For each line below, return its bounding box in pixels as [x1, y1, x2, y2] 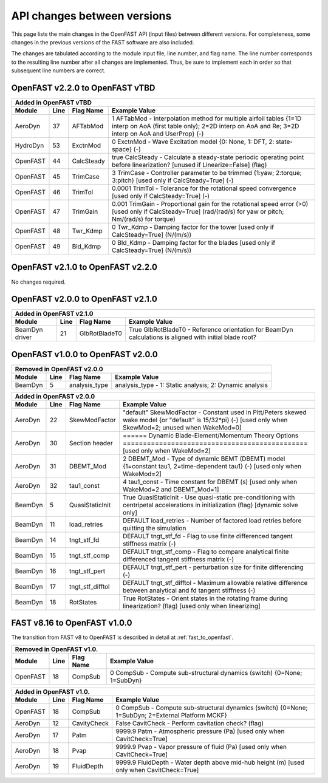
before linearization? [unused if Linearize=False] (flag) [111, 161, 267, 169]
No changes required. [11, 278, 66, 286]
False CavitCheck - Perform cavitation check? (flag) [115, 719, 264, 727]
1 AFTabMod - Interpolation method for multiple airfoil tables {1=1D [111, 114, 302, 123]
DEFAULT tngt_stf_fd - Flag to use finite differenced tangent [122, 532, 293, 540]
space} [111, 145, 132, 154]
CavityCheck [72, 719, 109, 727]
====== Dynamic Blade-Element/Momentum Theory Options [122, 431, 299, 440]
